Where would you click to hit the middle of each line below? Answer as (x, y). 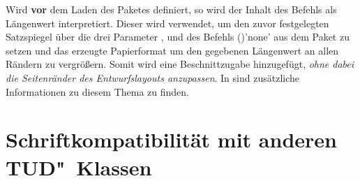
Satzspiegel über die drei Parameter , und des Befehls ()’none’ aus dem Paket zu (178, 37)
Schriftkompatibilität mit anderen (171, 139)
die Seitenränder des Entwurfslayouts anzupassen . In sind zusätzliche (152, 77)
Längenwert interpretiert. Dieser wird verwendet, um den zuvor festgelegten (167, 23)
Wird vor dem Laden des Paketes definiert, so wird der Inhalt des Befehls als (171, 9)
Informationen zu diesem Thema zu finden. (98, 91)
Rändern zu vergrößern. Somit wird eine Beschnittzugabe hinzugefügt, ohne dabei (180, 64)
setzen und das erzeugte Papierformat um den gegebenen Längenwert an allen (172, 50)
